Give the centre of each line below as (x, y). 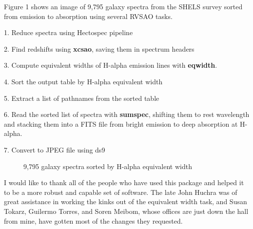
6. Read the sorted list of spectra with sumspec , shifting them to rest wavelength (127, 114)
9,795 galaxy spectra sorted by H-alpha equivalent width (108, 166)
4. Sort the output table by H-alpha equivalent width (83, 81)
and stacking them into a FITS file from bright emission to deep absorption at (121, 124)
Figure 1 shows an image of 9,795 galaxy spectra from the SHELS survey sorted (123, 6)
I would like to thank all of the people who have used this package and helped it (124, 182)
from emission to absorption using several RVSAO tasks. (88, 16)
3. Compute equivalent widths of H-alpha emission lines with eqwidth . (111, 65)
